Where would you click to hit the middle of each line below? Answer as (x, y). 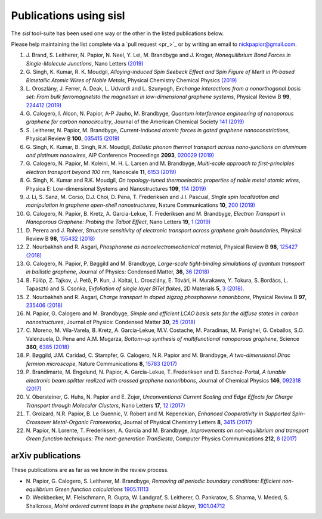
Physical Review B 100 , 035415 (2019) (73, 139)
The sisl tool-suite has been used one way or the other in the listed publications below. (117, 33)
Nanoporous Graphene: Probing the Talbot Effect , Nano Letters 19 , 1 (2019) (118, 222)
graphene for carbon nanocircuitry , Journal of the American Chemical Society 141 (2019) (135, 122)
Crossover (39, 422)
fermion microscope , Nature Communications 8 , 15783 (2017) (101, 363)
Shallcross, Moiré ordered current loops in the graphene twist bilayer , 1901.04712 (126, 506)
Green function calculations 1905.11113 (102, 489)
